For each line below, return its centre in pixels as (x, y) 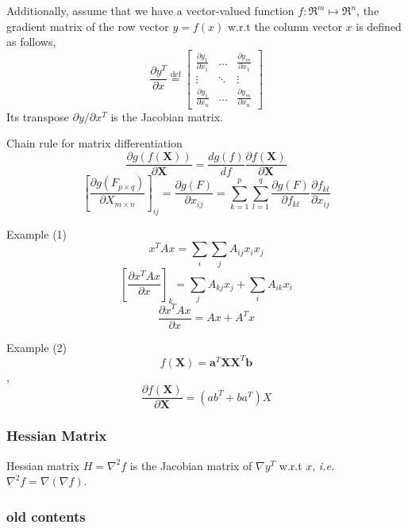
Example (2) (37, 347)
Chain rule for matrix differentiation (94, 143)
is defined (379, 26)
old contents (46, 516)
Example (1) (37, 233)
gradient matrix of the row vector (88, 26)
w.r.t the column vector (285, 26)
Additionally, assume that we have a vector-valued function (150, 10)
